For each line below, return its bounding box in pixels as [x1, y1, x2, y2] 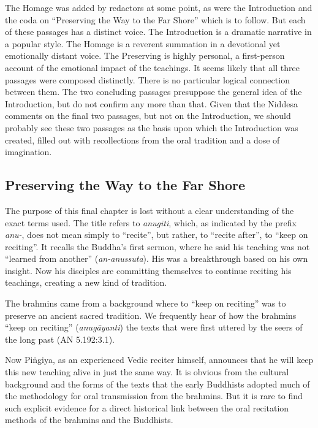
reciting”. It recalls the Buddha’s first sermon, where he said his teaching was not [5, 240, 310, 253]
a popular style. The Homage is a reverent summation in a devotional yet [5, 37, 281, 50]
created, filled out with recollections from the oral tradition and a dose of [5, 133, 280, 146]
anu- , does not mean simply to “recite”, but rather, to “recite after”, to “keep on [5, 228, 308, 241]
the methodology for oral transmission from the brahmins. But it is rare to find [5, 389, 303, 402]
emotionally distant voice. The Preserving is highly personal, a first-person [5, 49, 285, 62]
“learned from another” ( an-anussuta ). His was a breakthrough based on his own [5, 252, 308, 265]
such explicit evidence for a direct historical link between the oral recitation [5, 401, 289, 414]
